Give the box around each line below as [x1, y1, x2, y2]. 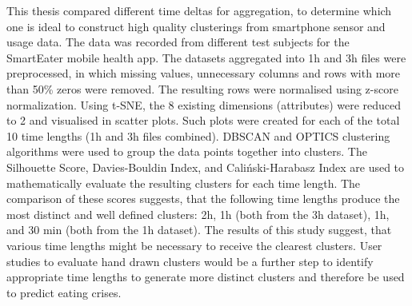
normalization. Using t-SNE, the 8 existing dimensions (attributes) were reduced [6, 96, 402, 113]
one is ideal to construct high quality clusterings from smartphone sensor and [6, 18, 386, 34]
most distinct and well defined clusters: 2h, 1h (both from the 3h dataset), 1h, [6, 205, 390, 222]
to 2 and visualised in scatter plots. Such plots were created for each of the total [6, 112, 400, 129]
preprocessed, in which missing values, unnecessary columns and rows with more [6, 65, 401, 81]
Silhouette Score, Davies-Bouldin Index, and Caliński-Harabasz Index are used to [6, 158, 405, 175]
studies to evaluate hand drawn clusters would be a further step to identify [6, 252, 374, 269]
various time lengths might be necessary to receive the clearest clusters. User [6, 236, 382, 253]
